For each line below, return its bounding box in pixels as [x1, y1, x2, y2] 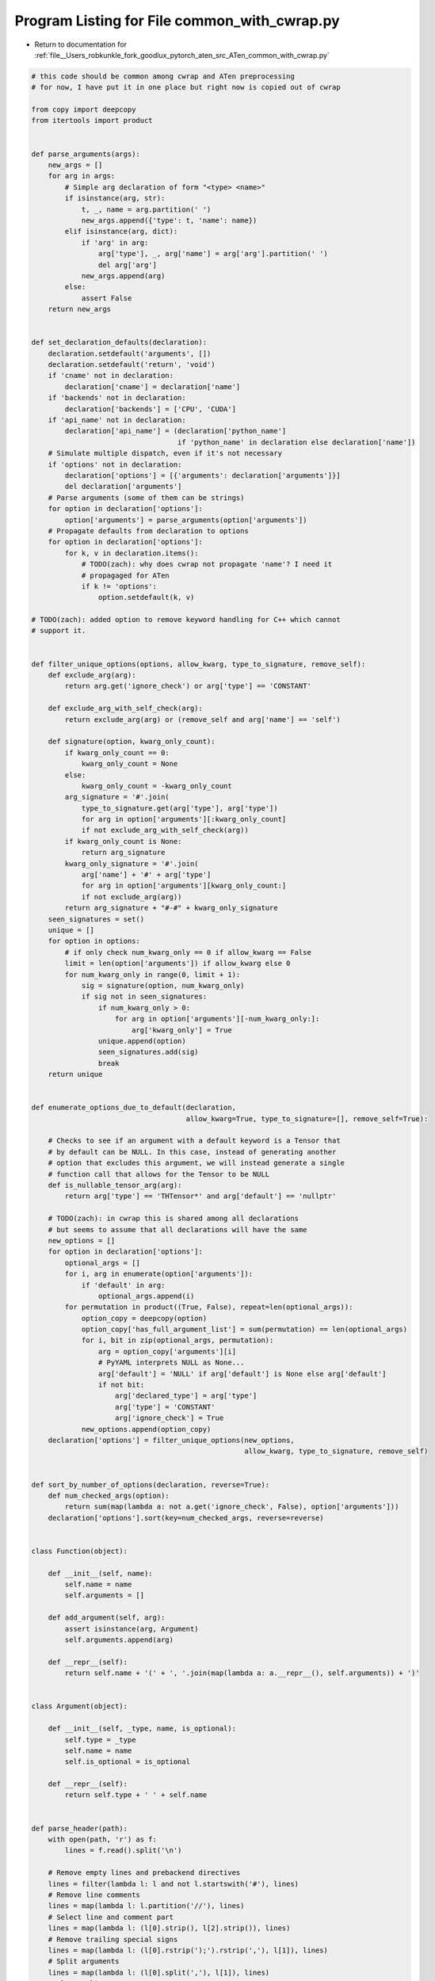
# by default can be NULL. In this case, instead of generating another [48, 1147, 337, 1156]
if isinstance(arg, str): [64, 194, 166, 203]
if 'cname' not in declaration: [48, 371, 174, 380]
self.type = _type [64, 1735, 136, 1744]
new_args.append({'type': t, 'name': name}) [81, 216, 258, 225]
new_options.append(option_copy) [81, 1425, 212, 1433]
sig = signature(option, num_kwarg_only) [81, 981, 245, 990]
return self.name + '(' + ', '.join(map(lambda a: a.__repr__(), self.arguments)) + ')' [64, 1669, 420, 1678]
